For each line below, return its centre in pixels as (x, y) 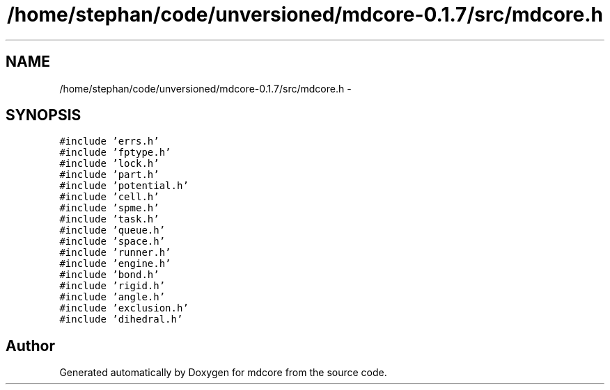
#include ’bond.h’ (109, 275)
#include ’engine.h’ (115, 264)
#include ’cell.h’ (109, 197)
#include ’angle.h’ (112, 297)
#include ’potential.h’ (124, 186)
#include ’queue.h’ (112, 230)
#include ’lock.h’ (109, 164)
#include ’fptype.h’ (115, 153)
